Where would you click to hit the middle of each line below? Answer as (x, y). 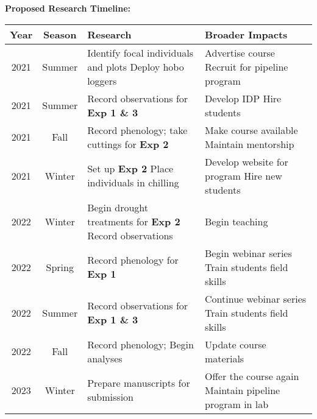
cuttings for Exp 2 (128, 144)
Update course (236, 344)
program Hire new (244, 175)
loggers (102, 80)
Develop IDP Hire (243, 98)
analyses (105, 358)
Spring (60, 267)
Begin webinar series (248, 253)
